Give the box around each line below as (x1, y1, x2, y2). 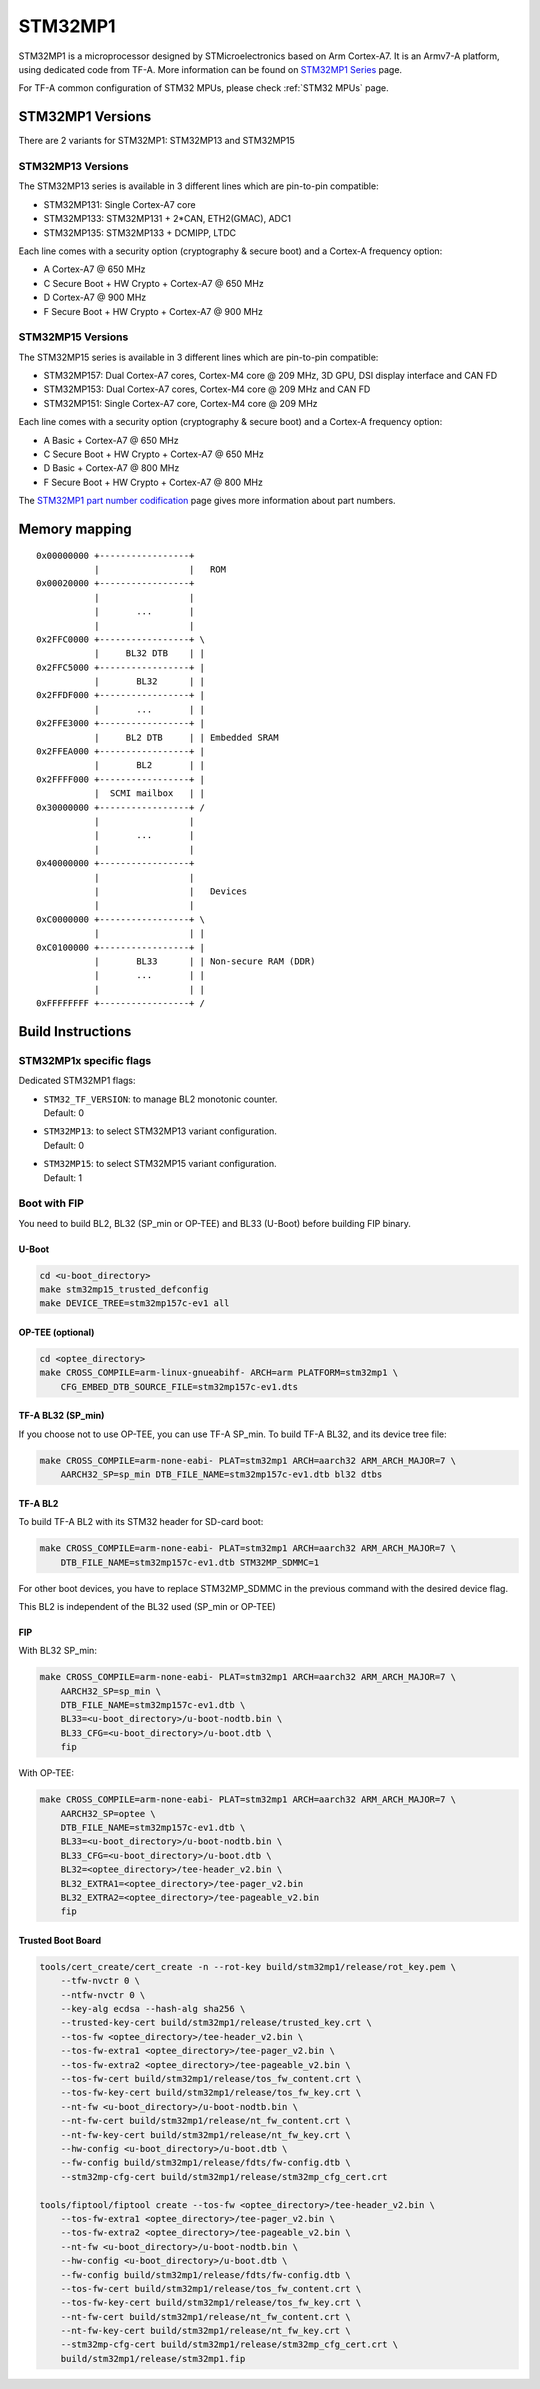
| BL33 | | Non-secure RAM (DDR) (93, 955, 316, 967)
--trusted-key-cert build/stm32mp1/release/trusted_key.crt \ (60, 2017, 372, 2029)
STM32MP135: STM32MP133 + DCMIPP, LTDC (43, 226, 237, 239)
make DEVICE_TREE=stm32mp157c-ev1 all (39, 1298, 230, 1309)
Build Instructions (18, 1023, 132, 1040)
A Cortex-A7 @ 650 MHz (43, 263, 146, 275)
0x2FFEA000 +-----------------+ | (36, 746, 205, 757)
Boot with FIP (18, 1196, 84, 1210)
